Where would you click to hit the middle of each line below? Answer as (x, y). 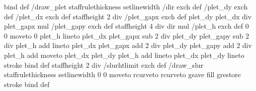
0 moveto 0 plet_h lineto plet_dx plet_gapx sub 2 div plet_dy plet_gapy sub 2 (127, 35)
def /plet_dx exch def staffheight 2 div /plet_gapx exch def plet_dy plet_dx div (128, 16)
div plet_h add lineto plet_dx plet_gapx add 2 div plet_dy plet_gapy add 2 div (128, 45)
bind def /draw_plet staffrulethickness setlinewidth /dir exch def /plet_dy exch (126, 6)
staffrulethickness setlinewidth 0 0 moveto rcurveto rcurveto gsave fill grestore (123, 74)
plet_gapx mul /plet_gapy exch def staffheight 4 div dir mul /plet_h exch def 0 (127, 26)
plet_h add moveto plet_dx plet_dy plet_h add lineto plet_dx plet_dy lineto (124, 55)
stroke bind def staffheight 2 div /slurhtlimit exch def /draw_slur (104, 65)
